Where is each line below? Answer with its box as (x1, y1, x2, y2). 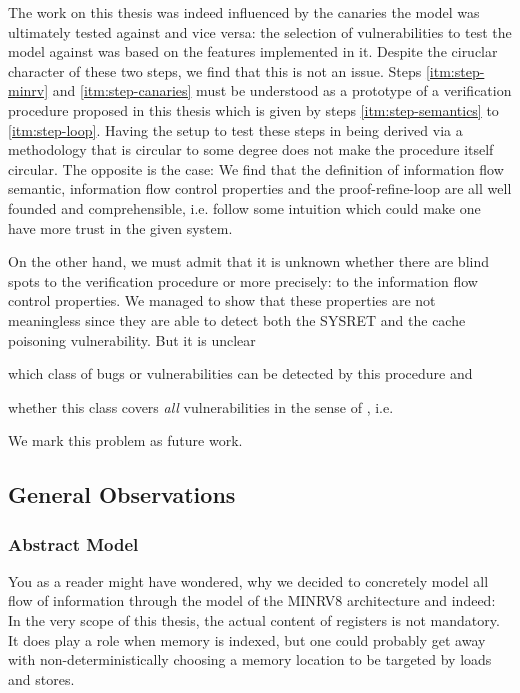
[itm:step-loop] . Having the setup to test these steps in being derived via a (8, 119, 463, 140)
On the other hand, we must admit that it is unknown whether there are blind (8, 251, 489, 272)
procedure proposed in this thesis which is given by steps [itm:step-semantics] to (8, 99, 499, 120)
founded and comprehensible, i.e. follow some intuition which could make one (8, 197, 481, 218)
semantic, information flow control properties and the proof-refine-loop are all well (8, 178, 512, 199)
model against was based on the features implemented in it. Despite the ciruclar (8, 41, 498, 62)
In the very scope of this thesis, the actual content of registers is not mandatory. (8, 610, 500, 631)
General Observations (8, 479, 236, 510)
